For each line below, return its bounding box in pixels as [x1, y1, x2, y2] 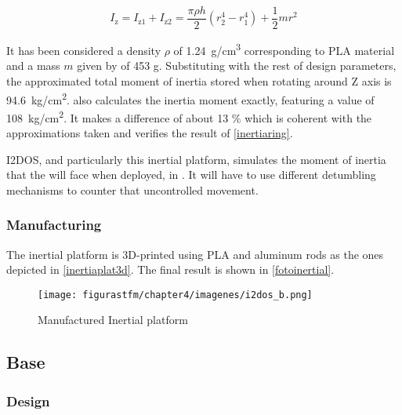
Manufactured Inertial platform [38, 311, 188, 328]
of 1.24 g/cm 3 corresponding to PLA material [173, 40, 395, 58]
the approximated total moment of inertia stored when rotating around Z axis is [6, 72, 392, 89]
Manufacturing [6, 215, 102, 235]
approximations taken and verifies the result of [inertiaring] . [6, 125, 293, 140]
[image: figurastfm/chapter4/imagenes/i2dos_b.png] [38, 289, 313, 300]
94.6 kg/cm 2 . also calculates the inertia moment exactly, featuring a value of [6, 89, 375, 107]
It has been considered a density [6, 42, 161, 58]
